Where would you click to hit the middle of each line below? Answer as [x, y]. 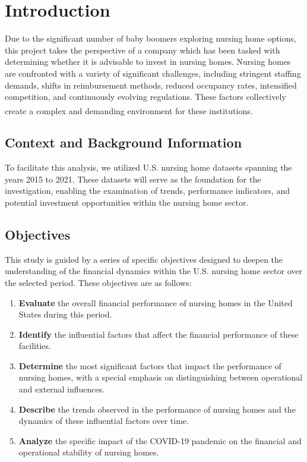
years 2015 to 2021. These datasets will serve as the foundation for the [133, 179]
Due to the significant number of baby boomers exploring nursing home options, [151, 38]
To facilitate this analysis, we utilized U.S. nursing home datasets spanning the [148, 167]
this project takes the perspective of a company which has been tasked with [143, 50]
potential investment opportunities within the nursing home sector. [127, 202]
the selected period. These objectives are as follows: [98, 282]
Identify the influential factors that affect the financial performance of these [159, 334]
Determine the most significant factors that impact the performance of [150, 365]
